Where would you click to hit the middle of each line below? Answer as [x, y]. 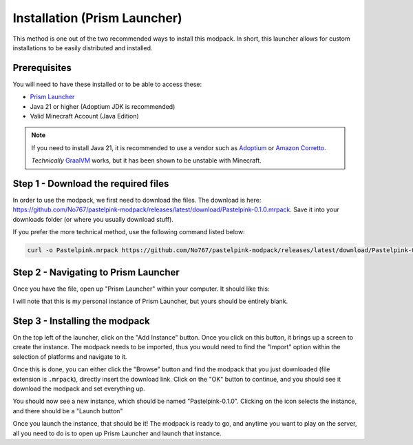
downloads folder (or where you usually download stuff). [93, 219]
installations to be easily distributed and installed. [83, 48]
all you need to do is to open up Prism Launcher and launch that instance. [117, 433]
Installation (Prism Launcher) [97, 18]
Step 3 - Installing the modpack [82, 321]
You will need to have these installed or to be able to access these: [107, 84]
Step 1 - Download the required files [91, 184]
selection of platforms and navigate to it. [70, 356]
